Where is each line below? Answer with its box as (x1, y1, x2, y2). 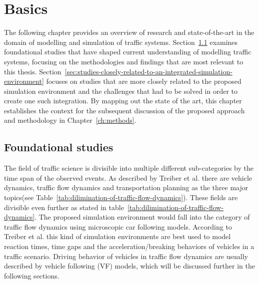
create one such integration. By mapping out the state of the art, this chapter (4, 95, 242, 106)
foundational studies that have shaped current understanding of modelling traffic (4, 46, 251, 57)
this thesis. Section (4, 66, 61, 76)
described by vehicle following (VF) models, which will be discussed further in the (4, 261, 255, 271)
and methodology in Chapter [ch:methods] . (4, 115, 136, 125)
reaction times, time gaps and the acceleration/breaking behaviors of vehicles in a (4, 241, 254, 252)
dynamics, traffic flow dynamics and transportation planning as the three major (4, 182, 248, 193)
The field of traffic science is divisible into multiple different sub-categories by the (4, 163, 254, 173)
